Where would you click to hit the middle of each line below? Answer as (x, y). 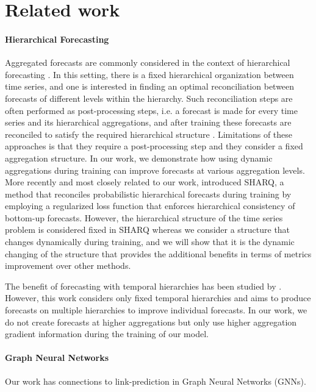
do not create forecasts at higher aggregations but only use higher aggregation (151, 322)
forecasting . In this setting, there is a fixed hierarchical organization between (149, 74)
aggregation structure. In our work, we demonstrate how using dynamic (139, 158)
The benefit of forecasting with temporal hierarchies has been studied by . (143, 286)
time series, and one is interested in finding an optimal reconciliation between (150, 86)
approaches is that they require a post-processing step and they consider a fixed (154, 146)
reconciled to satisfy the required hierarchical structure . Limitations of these (149, 134)
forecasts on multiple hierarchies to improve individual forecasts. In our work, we (156, 310)
